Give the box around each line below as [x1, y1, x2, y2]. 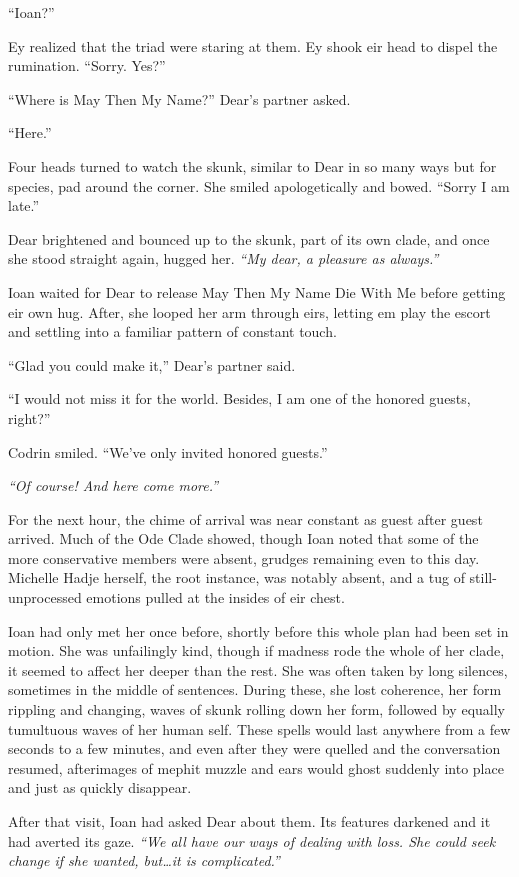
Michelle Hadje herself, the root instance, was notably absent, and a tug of [8, 567, 465, 588]
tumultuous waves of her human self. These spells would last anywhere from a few [8, 718, 511, 739]
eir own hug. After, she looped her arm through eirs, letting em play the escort [8, 301, 491, 322]
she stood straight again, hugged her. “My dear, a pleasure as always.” [8, 248, 439, 269]
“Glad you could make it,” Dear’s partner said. [8, 354, 296, 375]
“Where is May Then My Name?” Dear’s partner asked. [8, 88, 351, 109]
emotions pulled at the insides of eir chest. [86, 587, 345, 608]
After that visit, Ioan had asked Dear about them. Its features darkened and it [8, 811, 491, 831]
